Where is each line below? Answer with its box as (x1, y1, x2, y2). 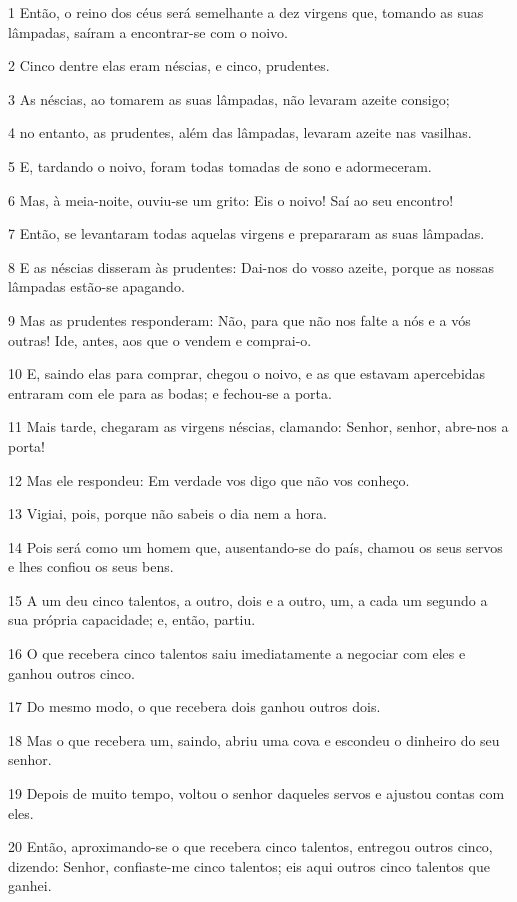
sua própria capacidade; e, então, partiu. (8, 609, 256, 630)
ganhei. (8, 875, 52, 896)
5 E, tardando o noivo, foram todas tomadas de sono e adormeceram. (8, 155, 432, 176)
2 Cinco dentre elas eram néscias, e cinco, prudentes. (8, 55, 330, 76)
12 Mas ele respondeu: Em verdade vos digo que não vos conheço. (8, 469, 410, 490)
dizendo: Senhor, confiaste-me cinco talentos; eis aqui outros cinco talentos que (8, 855, 490, 876)
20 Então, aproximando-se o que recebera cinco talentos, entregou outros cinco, (8, 836, 493, 857)
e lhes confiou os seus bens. (8, 556, 174, 577)
